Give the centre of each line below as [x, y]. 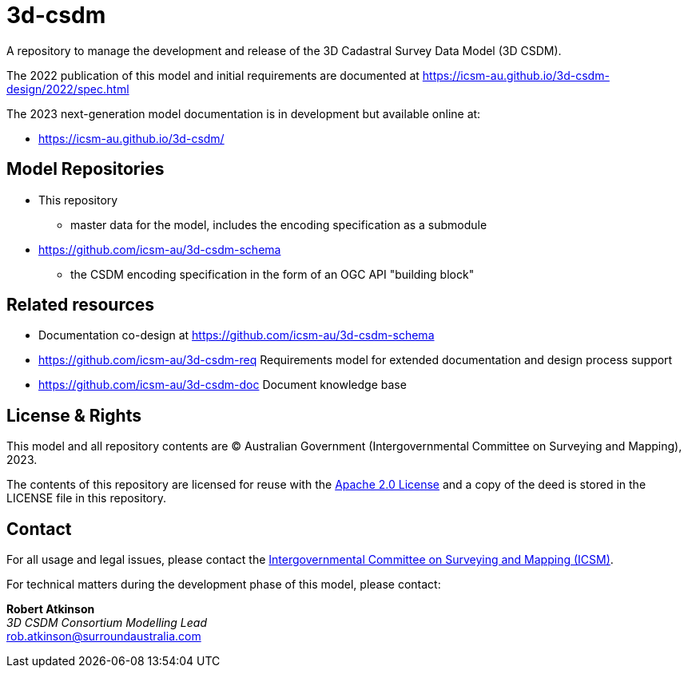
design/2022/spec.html [68, 89]
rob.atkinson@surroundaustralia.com [104, 636]
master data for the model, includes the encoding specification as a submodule [279, 224]
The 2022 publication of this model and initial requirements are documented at [213, 75]
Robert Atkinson [51, 609]
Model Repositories [86, 169]
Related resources [81, 305]
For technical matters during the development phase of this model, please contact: [224, 585]
